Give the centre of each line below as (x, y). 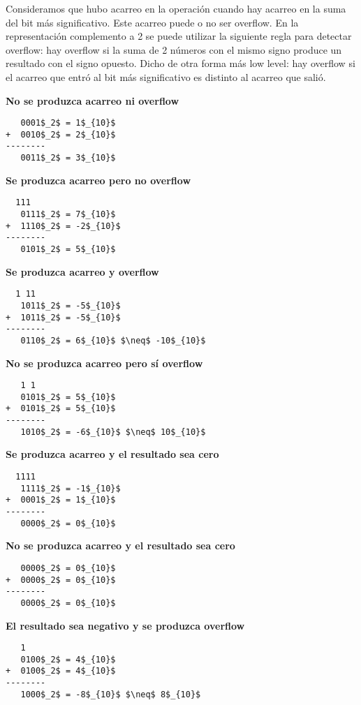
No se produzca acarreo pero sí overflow (104, 363)
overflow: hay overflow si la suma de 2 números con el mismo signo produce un (174, 49)
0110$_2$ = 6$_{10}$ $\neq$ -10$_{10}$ (113, 340)
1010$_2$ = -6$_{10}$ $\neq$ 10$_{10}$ (113, 432)
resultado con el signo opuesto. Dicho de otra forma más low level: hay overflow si (180, 63)
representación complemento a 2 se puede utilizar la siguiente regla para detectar (179, 36)
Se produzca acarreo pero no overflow (98, 180)
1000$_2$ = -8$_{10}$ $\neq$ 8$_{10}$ (111, 694)
